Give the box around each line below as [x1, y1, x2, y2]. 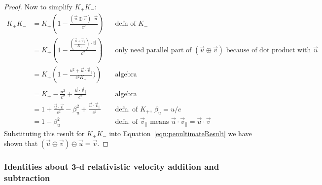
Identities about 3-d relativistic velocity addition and [4, 160, 219, 172]
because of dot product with [226, 46, 311, 54]
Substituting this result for [4, 128, 85, 138]
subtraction [4, 171, 50, 184]
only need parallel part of [115, 46, 192, 54]
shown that [4, 138, 38, 148]
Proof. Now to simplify [4, 1, 72, 11]
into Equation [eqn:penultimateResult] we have [109, 128, 252, 138]
